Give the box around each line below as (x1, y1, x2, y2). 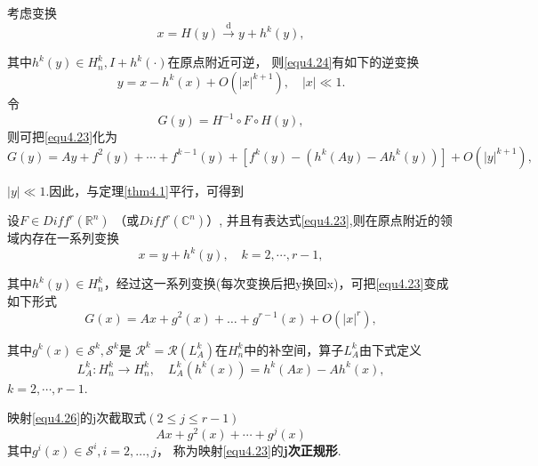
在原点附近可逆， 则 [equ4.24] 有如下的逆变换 (167, 52, 420, 71)
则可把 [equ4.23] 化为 (7, 127, 118, 146)
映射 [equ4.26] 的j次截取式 (7, 408, 147, 427)
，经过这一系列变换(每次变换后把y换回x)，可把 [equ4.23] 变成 (103, 274, 449, 293)
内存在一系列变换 (19, 229, 119, 247)
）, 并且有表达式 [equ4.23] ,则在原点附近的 (206, 211, 440, 229)
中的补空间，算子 (244, 340, 344, 358)
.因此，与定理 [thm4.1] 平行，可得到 (45, 181, 244, 199)
